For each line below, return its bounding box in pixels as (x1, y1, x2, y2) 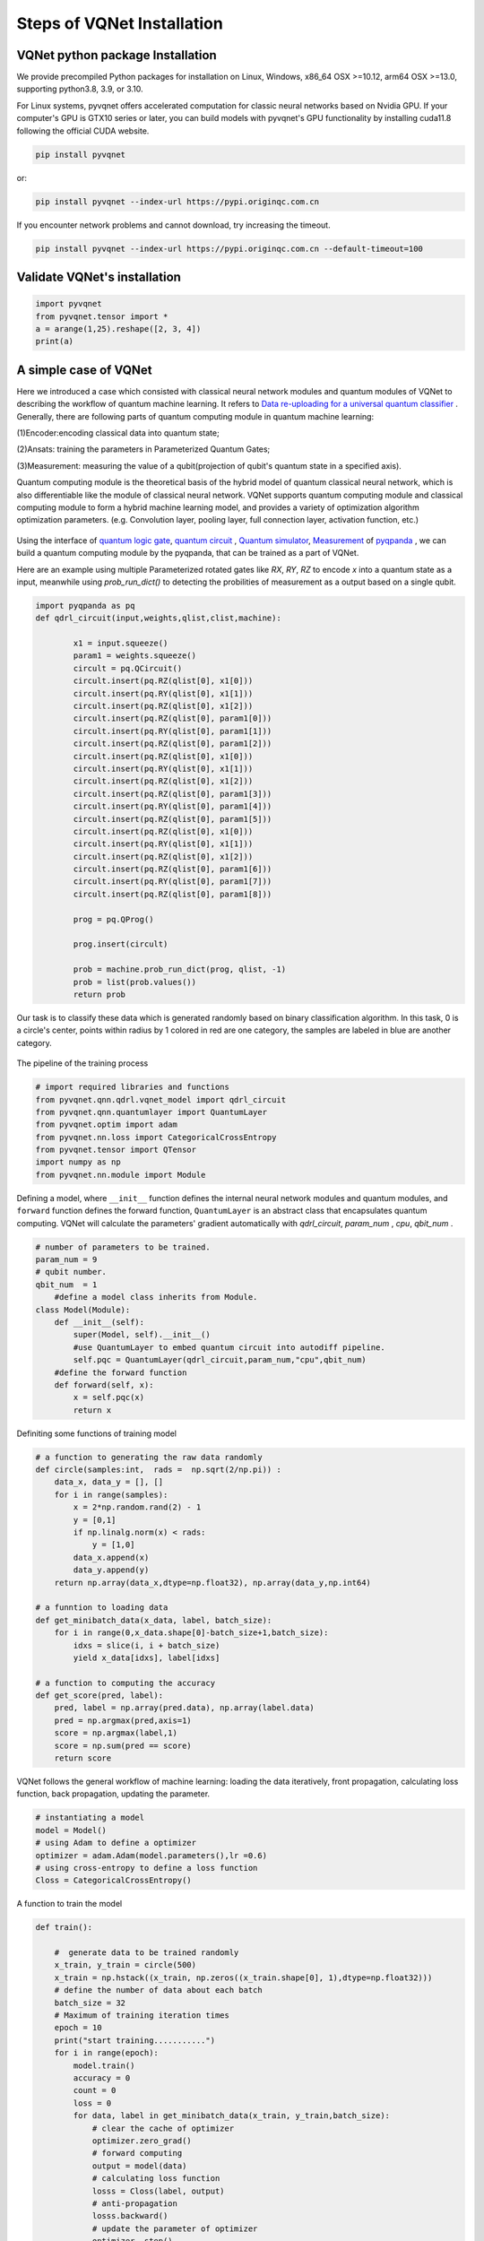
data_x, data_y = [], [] (54, 1477, 164, 1487)
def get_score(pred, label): (35, 1691, 164, 1700)
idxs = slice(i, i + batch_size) (73, 1640, 220, 1650)
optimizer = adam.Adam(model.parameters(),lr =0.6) (35, 1850, 268, 1860)
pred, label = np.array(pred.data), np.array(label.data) (54, 1703, 315, 1713)
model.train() (73, 2060, 135, 2071)
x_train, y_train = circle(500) (54, 1960, 197, 1970)
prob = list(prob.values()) (73, 977, 197, 987)
